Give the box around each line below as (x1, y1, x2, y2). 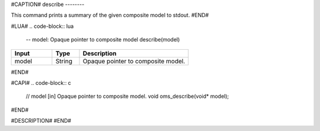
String (55, 57, 73, 65)
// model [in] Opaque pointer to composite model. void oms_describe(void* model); (25, 92, 229, 100)
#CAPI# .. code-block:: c (11, 79, 71, 86)
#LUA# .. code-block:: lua (11, 23, 74, 30)
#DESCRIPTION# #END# (11, 117, 71, 124)
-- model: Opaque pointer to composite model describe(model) (25, 36, 180, 43)
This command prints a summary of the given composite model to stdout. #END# (11, 12, 209, 19)
